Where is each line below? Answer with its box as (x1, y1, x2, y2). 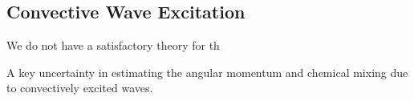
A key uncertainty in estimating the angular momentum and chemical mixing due (6, 63, 408, 80)
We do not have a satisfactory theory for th (6, 37, 220, 54)
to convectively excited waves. (6, 79, 153, 96)
